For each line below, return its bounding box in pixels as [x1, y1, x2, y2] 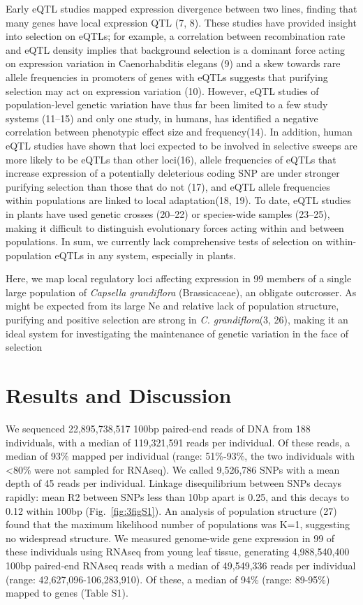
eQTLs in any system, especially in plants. [54, 247, 236, 262]
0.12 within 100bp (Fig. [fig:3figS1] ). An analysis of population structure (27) [6, 503, 337, 518]
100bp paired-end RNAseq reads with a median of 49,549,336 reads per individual [6, 557, 356, 572]
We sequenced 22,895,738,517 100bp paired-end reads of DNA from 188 [6, 421, 311, 435]
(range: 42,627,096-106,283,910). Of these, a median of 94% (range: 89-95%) [6, 571, 330, 586]
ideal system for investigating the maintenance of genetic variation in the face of [6, 326, 349, 340]
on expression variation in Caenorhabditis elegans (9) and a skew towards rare [6, 56, 341, 71]
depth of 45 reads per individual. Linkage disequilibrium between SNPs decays [6, 476, 342, 490]
